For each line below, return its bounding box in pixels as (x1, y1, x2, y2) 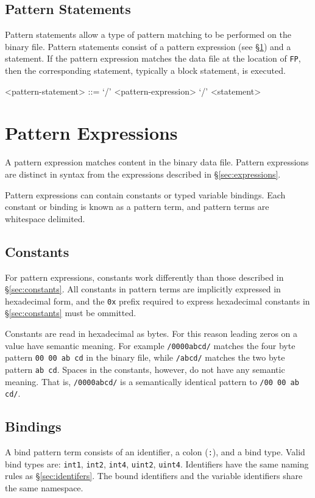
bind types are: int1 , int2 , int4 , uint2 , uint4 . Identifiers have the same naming (5, 457, 309, 470)
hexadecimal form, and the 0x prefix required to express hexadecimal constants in (5, 294, 310, 307)
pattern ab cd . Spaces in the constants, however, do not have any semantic (5, 363, 285, 375)
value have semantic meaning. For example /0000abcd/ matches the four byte (5, 339, 296, 352)
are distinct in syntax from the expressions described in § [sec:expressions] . (5, 167, 281, 180)
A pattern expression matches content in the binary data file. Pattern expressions (5, 156, 309, 168)
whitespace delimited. (5, 212, 85, 225)
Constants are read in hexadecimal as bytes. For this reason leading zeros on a (5, 327, 298, 339)
